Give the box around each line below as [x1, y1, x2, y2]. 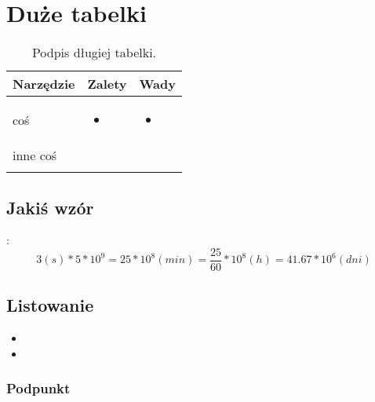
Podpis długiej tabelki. [31, 43, 157, 62]
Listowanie [6, 293, 94, 317]
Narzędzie [13, 75, 75, 93]
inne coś [13, 146, 57, 165]
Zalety [87, 75, 127, 93]
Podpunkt [6, 378, 71, 398]
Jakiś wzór [6, 195, 94, 219]
